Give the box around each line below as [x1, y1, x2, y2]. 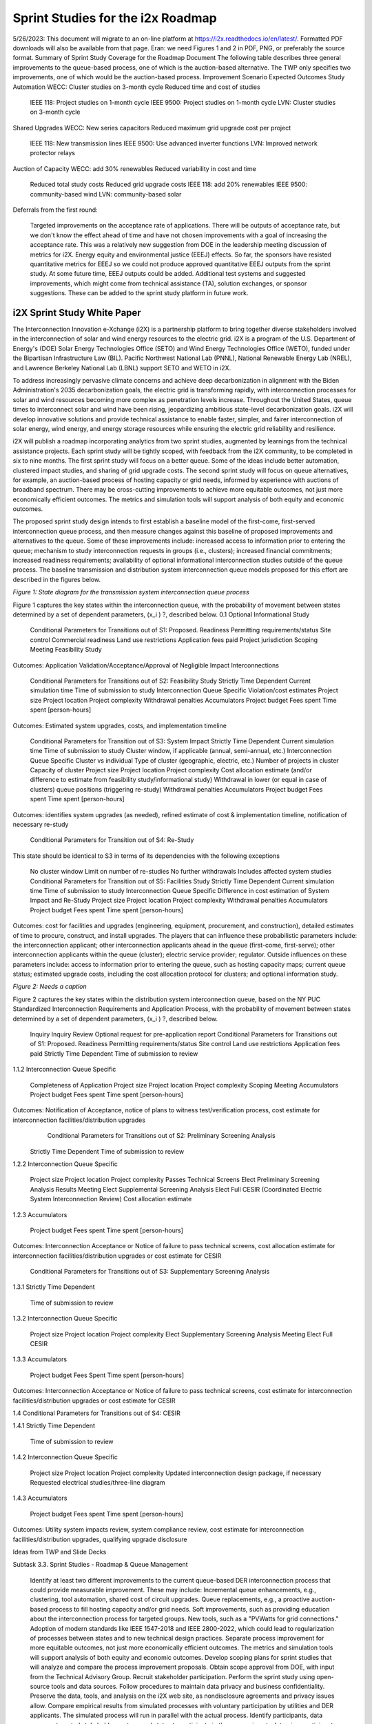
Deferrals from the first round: [12, 206, 98, 214]
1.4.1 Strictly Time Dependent [12, 1421, 96, 1430]
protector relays [30, 149, 76, 157]
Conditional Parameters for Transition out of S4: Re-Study [30, 836, 194, 844]
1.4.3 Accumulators [12, 1494, 68, 1503]
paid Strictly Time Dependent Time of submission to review [30, 1049, 198, 1058]
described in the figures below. [12, 575, 101, 583]
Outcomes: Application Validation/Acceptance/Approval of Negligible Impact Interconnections [12, 661, 279, 669]
